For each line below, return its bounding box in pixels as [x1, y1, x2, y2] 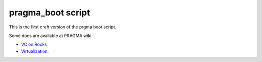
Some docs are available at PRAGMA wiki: [9, 33, 93, 38]
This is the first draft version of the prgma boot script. [9, 24, 116, 30]
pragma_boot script [9, 7, 90, 18]
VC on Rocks [21, 41, 47, 48]
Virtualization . [21, 48, 49, 54]
